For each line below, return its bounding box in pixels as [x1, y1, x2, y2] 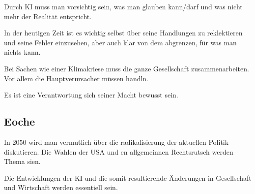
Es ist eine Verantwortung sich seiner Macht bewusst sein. [4, 90, 178, 100]
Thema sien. [4, 156, 41, 166]
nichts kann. [4, 47, 41, 57]
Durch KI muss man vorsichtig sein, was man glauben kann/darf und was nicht [4, 1, 243, 11]
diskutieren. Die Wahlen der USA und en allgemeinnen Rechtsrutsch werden [4, 146, 233, 157]
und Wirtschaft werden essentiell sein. [4, 182, 118, 193]
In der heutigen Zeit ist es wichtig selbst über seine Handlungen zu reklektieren [4, 28, 243, 38]
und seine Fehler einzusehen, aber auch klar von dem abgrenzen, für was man [4, 37, 237, 47]
